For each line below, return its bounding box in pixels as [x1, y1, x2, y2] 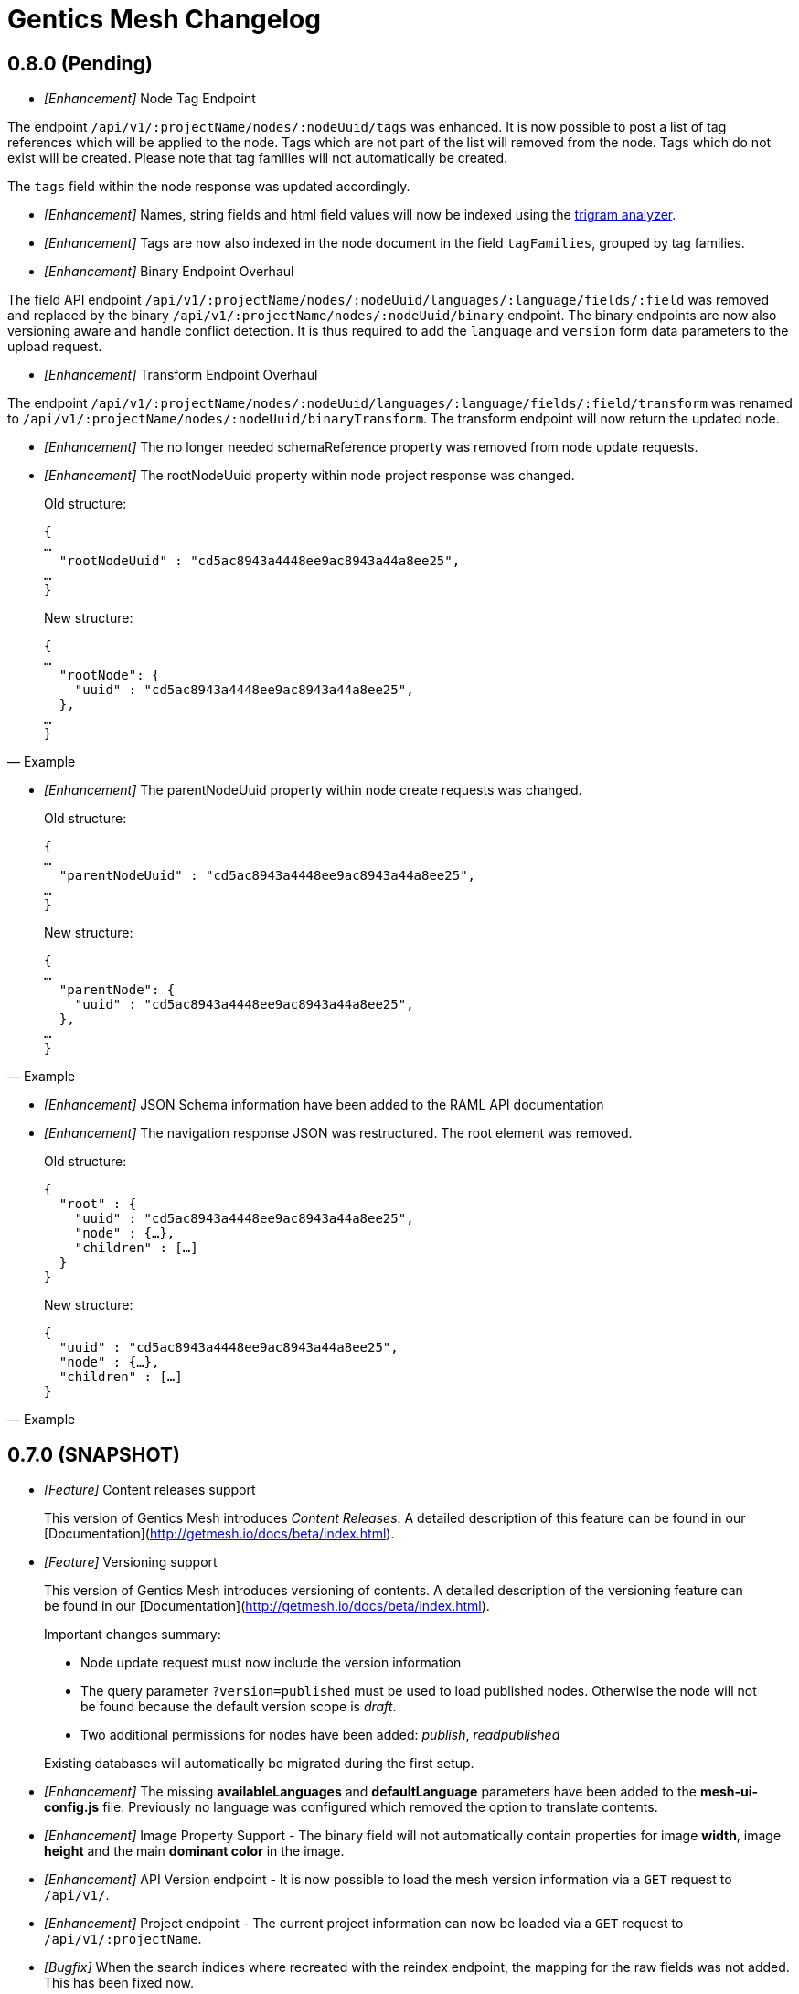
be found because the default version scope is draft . [80, 1699, 397, 1715]
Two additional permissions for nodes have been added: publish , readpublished [80, 1727, 560, 1743]
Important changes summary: [44, 1626, 221, 1643]
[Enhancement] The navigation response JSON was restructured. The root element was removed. [44, 1125, 633, 1142]
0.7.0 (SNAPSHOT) [7, 1442, 180, 1466]
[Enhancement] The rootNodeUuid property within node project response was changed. [44, 467, 575, 484]
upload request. [7, 338, 102, 355]
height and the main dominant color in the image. [44, 1843, 345, 1860]
